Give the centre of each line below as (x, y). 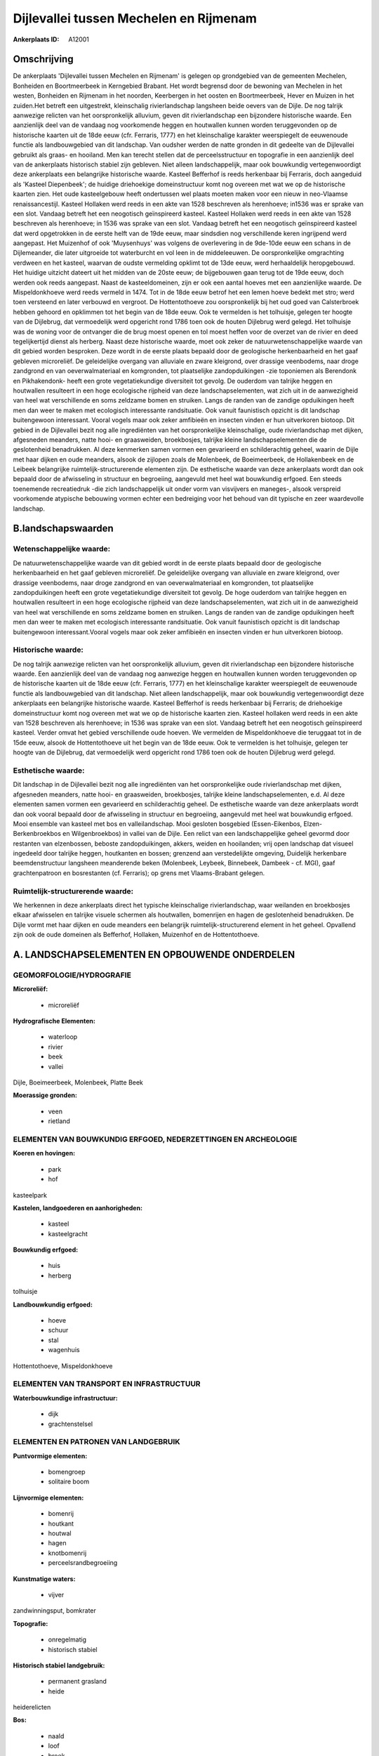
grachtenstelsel (71, 1424)
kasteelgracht (68, 1233)
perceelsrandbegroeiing (83, 1563)
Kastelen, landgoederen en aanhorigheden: (78, 1207)
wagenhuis (64, 1350)
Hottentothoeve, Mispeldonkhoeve (63, 1365)
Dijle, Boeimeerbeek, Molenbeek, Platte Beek (78, 1082)
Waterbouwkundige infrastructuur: (66, 1398)
